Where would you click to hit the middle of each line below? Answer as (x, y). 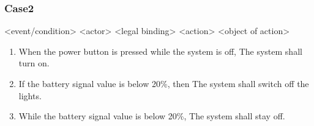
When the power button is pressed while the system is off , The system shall (160, 51)
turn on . (34, 63)
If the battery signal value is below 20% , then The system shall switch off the (164, 83)
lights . (30, 95)
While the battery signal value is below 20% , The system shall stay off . (152, 116)
